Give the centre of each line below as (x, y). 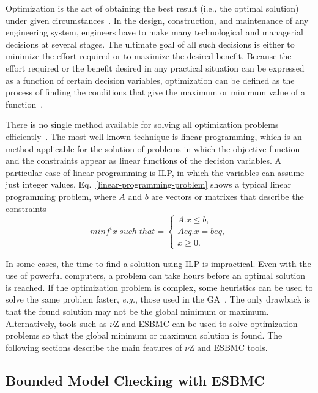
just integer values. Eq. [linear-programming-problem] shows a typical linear (149, 184)
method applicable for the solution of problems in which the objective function (153, 148)
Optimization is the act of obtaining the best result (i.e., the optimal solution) (152, 8)
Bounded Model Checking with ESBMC (135, 380)
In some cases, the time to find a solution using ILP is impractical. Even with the (158, 263)
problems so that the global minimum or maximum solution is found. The (144, 335)
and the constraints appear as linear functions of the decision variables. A (143, 160)
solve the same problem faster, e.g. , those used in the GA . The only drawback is (158, 299)
